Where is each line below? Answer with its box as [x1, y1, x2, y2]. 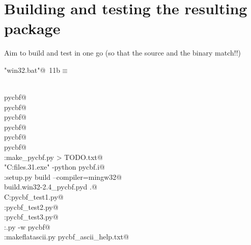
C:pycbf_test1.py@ [4, 192, 64, 202]
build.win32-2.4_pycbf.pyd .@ [4, 181, 97, 192]
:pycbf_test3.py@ [4, 211, 59, 222]
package [4, 18, 61, 39]
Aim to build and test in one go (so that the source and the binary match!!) [4, 47, 241, 58]
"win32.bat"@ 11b [4, 64, 61, 75]
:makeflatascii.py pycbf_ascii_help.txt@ [4, 231, 129, 242]
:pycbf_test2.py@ [4, 201, 59, 212]
